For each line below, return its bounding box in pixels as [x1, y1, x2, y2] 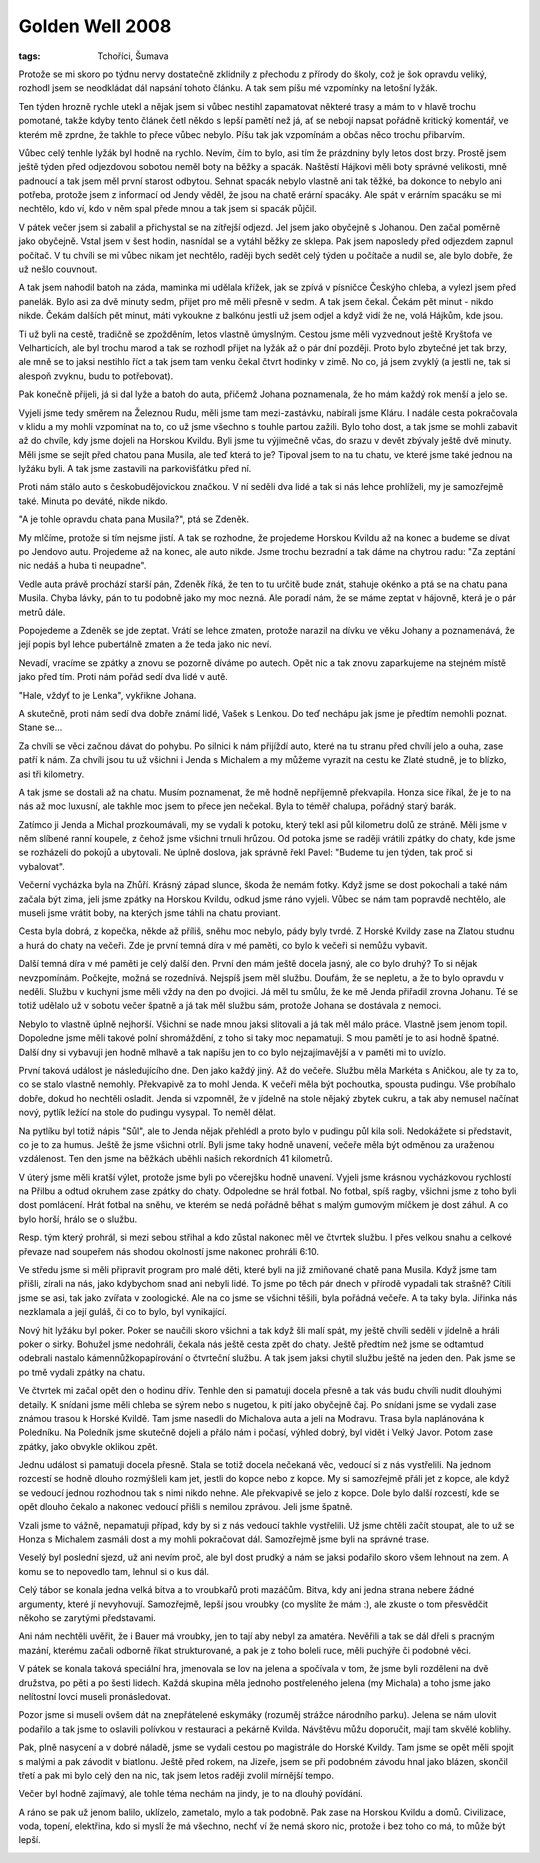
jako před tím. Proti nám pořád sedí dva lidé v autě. [18, 671, 229, 683]
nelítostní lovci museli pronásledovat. [18, 1690, 171, 1702]
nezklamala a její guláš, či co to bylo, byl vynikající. [18, 1306, 227, 1318]
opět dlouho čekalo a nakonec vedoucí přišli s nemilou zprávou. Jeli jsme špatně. [18, 1501, 354, 1513]
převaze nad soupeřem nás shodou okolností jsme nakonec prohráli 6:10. [18, 1245, 320, 1257]
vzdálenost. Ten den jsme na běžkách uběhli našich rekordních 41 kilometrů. [18, 1153, 333, 1165]
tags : [18, 50, 41, 62]
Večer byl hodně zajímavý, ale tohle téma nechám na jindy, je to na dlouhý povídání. [18, 1788, 364, 1800]
